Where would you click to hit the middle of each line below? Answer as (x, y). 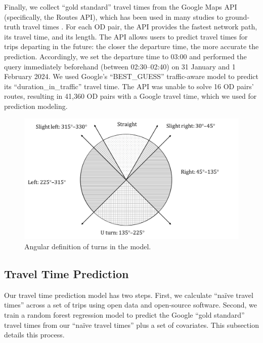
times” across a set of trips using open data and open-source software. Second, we (131, 305)
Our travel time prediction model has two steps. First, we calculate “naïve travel (129, 295)
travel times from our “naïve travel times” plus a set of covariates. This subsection (131, 325)
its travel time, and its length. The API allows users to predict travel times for (126, 36)
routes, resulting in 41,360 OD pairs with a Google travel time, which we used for (130, 96)
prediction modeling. (36, 106)
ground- (237, 16)
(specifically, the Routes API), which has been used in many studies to (114, 16)
